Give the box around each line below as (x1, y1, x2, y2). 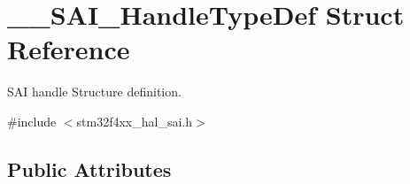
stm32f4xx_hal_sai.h (76, 111, 193, 130)
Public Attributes (7, 155, 172, 182)
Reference (7, 31, 130, 67)
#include (7, 111, 57, 130)
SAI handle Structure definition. (7, 82, 182, 101)
